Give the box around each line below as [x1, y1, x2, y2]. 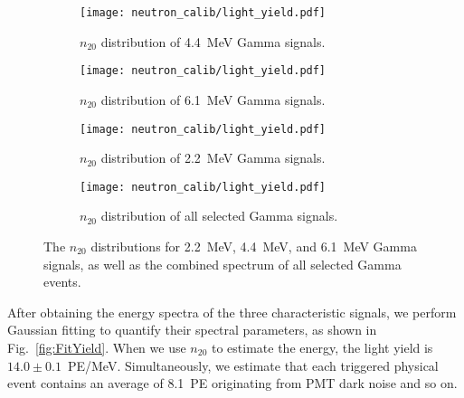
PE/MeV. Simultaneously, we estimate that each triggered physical [67, 355, 439, 374]
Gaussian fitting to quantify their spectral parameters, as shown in [7, 320, 377, 339]
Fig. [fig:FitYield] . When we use [7, 337, 186, 356]
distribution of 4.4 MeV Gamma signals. [100, 32, 326, 51]
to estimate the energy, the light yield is [211, 337, 433, 356]
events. [43, 272, 81, 291]
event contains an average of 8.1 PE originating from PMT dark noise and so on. [7, 374, 458, 393]
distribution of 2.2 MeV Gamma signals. [100, 148, 326, 167]
